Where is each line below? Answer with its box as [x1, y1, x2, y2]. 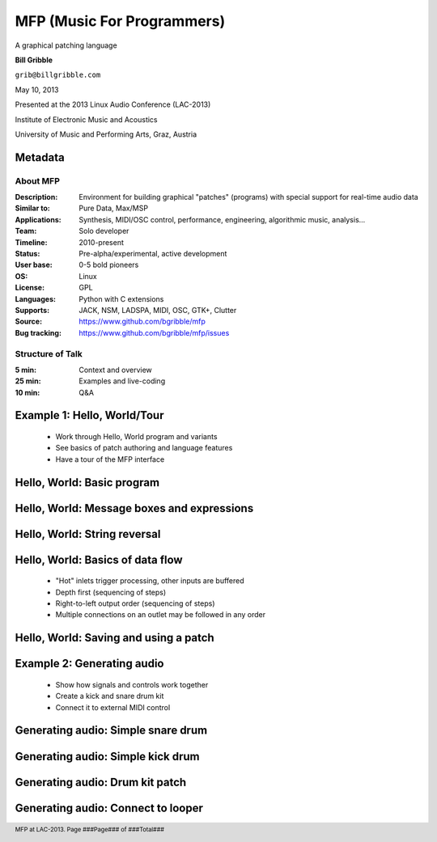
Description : [15, 193, 58, 202]
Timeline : [15, 237, 48, 247]
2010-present [78, 237, 125, 247]
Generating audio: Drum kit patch [15, 775, 187, 789]
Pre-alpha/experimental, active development [78, 249, 227, 258]
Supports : [15, 305, 50, 315]
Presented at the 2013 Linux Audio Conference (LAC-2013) [15, 99, 211, 109]
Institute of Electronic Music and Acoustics [15, 114, 158, 125]
